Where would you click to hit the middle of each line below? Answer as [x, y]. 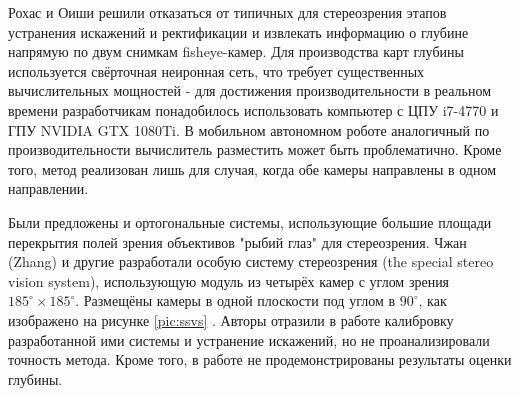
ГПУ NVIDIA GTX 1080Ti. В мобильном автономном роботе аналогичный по [249, 129]
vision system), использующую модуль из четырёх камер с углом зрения [229, 280]
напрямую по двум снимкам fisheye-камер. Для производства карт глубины [236, 51]
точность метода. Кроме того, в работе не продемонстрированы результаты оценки [260, 359]
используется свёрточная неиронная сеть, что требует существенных [216, 70]
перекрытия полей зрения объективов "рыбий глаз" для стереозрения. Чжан [237, 241]
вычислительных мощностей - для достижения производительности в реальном [250, 90]
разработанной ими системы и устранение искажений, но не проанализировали [249, 339]
